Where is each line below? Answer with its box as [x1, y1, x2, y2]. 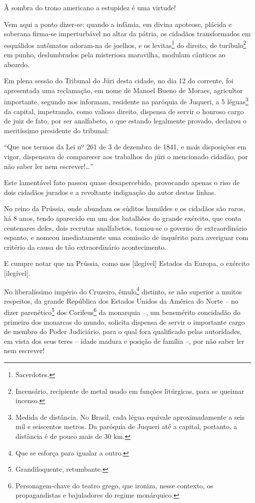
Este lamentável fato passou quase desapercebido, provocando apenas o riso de [4, 177, 240, 188]
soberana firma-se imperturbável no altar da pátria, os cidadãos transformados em [4, 28, 251, 39]
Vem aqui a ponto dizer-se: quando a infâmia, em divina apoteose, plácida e [4, 19, 232, 29]
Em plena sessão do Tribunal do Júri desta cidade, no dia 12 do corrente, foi [4, 75, 233, 86]
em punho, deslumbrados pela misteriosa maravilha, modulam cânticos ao [4, 49, 226, 60]
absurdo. [4, 59, 30, 69]
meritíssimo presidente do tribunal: [4, 125, 109, 135]
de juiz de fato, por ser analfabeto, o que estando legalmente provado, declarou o [4, 116, 247, 126]
